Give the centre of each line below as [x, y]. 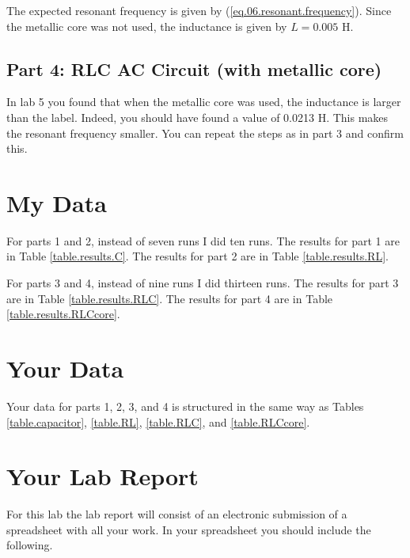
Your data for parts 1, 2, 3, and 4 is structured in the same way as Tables [185, 406]
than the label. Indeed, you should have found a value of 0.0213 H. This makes [197, 117]
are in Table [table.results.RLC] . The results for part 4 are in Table [170, 298]
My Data [57, 202]
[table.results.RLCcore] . [63, 314]
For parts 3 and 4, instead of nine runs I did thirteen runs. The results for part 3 [203, 283]
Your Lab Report [102, 476]
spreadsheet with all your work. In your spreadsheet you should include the [189, 529]
